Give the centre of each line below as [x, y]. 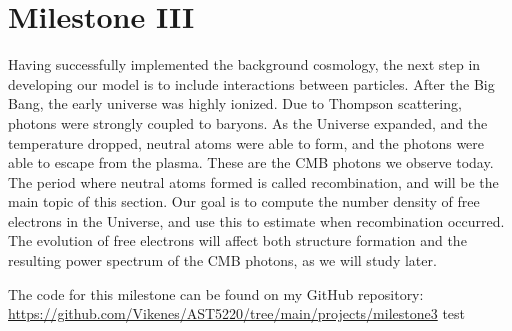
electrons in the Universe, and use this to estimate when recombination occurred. [256, 220]
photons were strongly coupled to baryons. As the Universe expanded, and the [248, 122]
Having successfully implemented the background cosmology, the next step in [244, 64]
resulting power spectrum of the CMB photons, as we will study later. [222, 260]
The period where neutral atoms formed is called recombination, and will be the [253, 181]
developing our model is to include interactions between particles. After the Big [251, 83]
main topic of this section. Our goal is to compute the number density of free [244, 201]
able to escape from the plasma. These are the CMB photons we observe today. [251, 162]
